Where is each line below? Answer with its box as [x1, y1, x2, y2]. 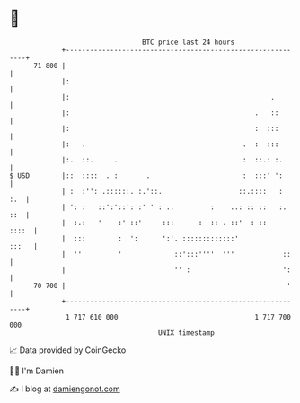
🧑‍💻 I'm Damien [9, 365, 65, 376]
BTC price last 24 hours [142, 38, 235, 47]
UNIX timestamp [157, 328, 216, 337]
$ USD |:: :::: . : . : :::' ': [9, 171, 283, 180]
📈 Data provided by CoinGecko [9, 345, 127, 355]
